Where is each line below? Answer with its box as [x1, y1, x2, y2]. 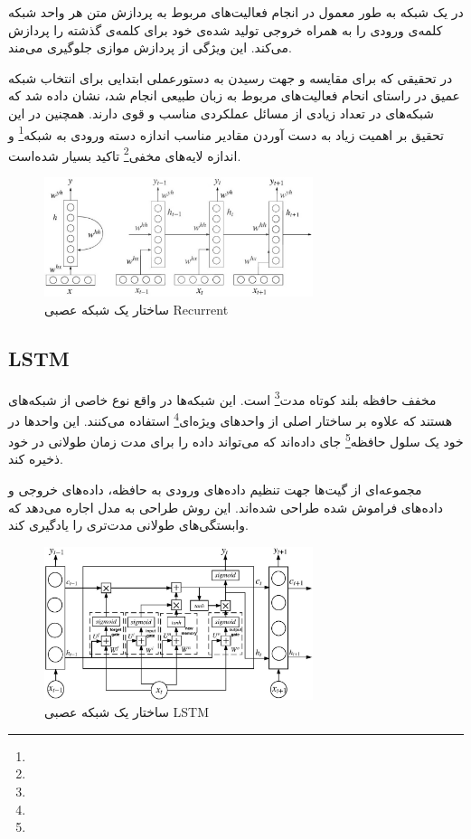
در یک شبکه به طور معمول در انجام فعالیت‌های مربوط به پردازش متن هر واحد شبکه [8, 3, 464, 21]
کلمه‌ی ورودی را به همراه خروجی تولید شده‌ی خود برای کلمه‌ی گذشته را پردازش [8, 20, 443, 39]
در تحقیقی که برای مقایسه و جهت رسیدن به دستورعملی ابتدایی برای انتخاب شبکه [8, 68, 453, 87]
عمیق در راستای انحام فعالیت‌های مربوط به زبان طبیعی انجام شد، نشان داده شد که [8, 86, 460, 105]
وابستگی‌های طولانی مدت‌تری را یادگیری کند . [8, 515, 249, 534]
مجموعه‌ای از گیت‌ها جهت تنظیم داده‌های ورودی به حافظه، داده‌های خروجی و [8, 479, 422, 498]
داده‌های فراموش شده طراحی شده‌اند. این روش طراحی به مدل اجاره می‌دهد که [8, 497, 444, 516]
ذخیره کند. [8, 449, 63, 468]
